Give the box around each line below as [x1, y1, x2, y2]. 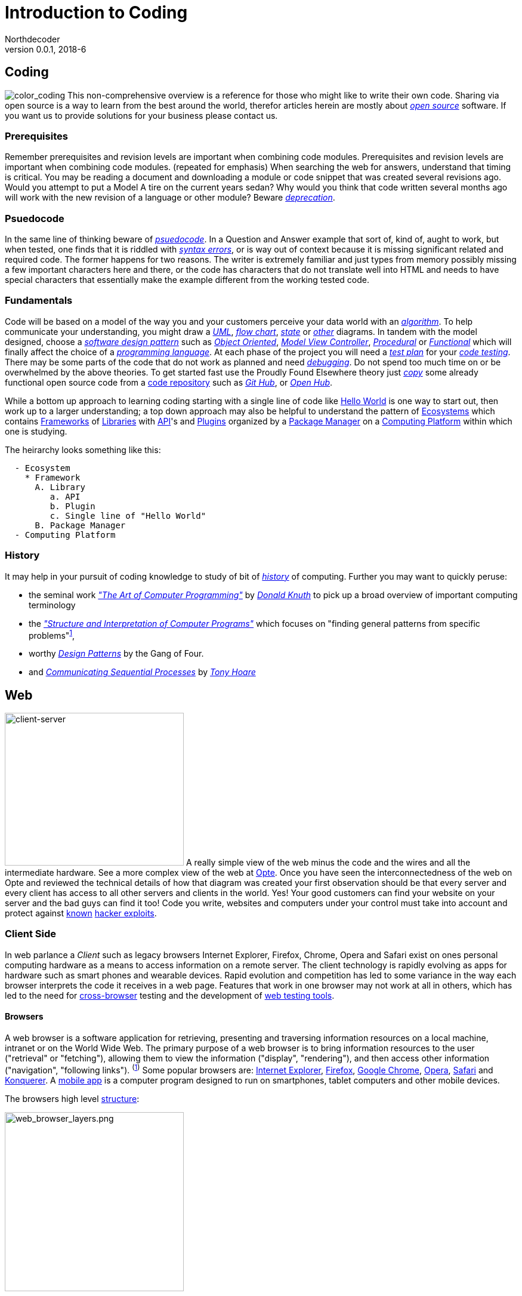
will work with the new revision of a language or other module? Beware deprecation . [5, 192, 335, 203]
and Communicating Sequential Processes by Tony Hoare [29, 667, 256, 678]
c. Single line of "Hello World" [50, 510, 206, 521]
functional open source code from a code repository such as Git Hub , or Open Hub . [5, 377, 333, 387]
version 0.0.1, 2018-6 [5, 44, 87, 54]
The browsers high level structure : [5, 1093, 140, 1104]
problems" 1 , [29, 628, 75, 641]
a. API [50, 491, 81, 501]
